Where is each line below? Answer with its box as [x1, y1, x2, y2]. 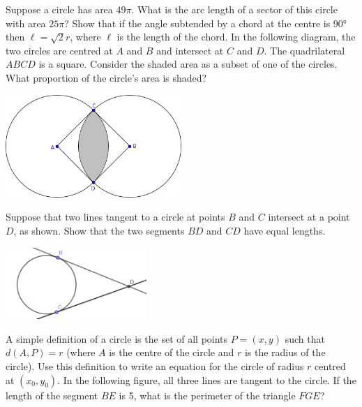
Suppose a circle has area [6, 2, 113, 16]
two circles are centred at [6, 43, 113, 57]
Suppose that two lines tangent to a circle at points [6, 209, 225, 224]
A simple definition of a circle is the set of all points [6, 331, 228, 346]
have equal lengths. [243, 223, 326, 237]
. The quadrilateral [264, 43, 345, 57]
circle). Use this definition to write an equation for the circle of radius [6, 358, 304, 373]
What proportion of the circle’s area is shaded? [6, 70, 207, 84]
